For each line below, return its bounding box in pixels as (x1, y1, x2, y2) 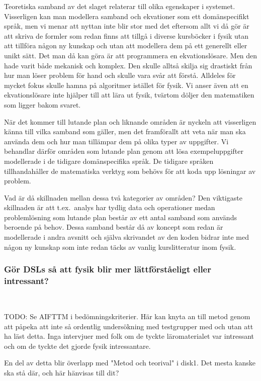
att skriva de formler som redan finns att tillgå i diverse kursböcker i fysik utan (4, 30, 249, 41)
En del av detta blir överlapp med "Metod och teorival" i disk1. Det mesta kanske (4, 357, 256, 368)
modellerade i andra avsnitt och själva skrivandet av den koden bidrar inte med (4, 232, 249, 242)
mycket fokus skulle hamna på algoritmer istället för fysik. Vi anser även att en (4, 79, 248, 90)
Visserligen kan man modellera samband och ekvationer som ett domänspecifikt (4, 11, 249, 21)
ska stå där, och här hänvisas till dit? (4, 367, 119, 377)
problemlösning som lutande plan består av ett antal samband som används (4, 212, 237, 222)
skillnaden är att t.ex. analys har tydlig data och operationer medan (4, 202, 215, 213)
